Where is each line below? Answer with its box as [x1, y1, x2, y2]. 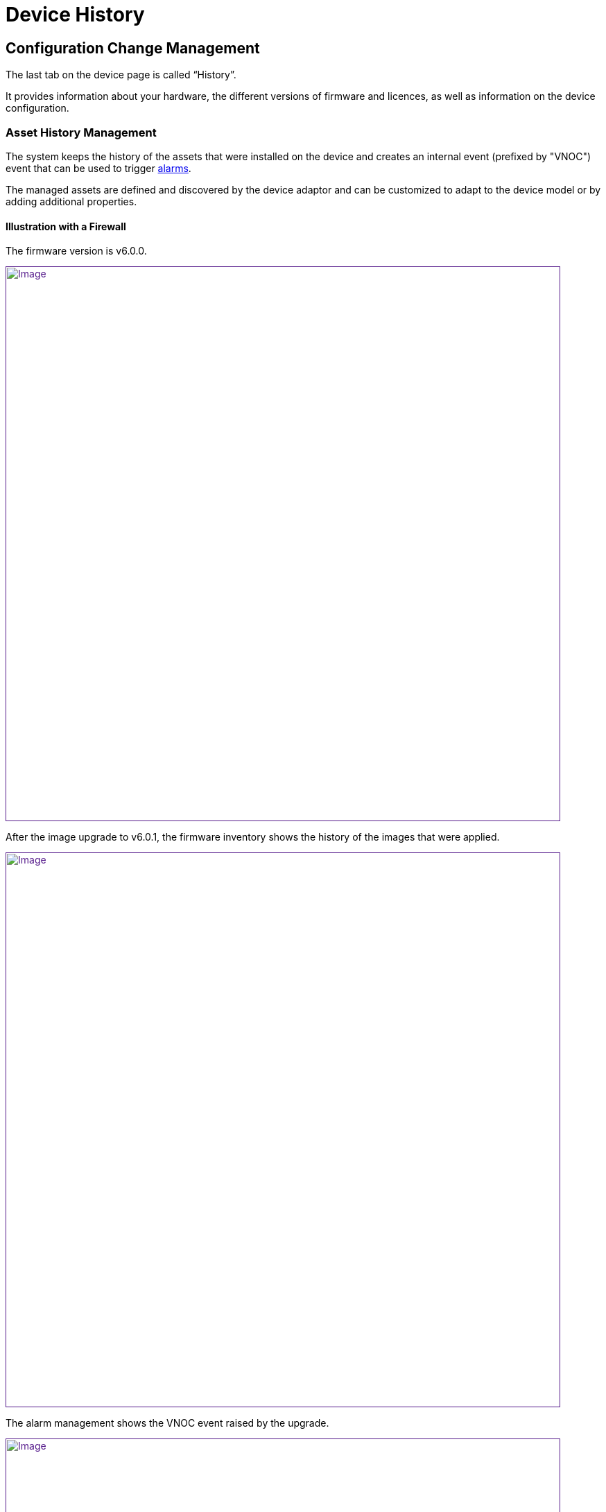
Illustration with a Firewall [6, 220, 126, 232]
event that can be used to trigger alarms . [6, 162, 191, 174]
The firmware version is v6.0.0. [6, 245, 147, 257]
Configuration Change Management [6, 39, 260, 57]
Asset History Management [6, 125, 157, 139]
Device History [6, 3, 145, 26]
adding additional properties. [6, 195, 137, 207]
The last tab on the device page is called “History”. [6, 69, 236, 81]
